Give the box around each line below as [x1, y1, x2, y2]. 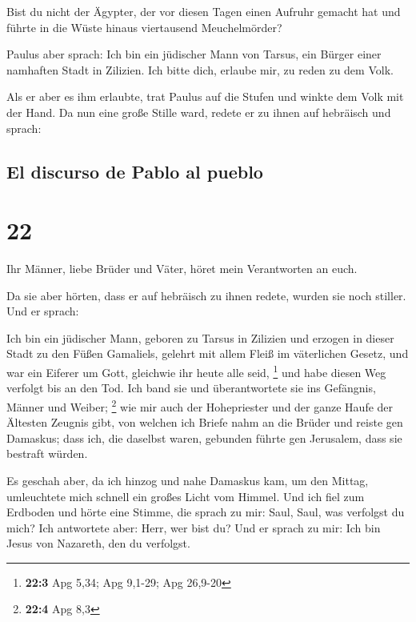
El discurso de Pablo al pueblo [6, 159, 263, 183]
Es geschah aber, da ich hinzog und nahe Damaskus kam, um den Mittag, [6, 472, 369, 488]
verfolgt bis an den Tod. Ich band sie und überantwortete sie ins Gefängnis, [6, 379, 376, 396]
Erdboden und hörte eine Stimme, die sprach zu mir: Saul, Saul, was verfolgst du [6, 504, 405, 520]
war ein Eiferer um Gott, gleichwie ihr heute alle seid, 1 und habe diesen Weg [6, 362, 386, 380]
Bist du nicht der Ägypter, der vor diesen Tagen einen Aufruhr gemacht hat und [6, 3, 401, 19]
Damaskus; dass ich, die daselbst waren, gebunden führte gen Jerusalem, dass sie [6, 429, 402, 446]
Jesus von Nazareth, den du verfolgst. [6, 535, 190, 552]
